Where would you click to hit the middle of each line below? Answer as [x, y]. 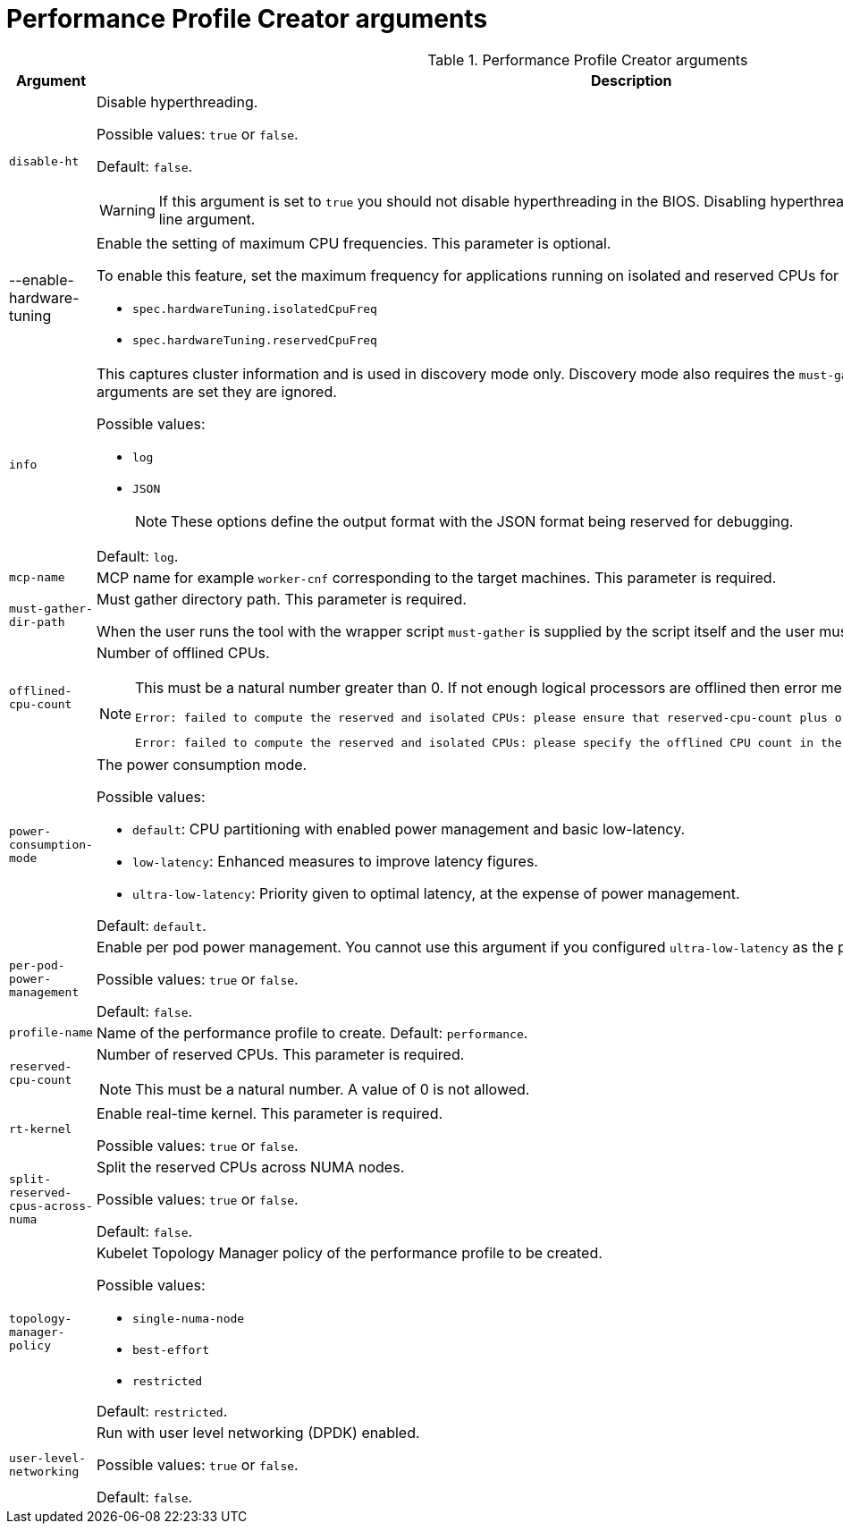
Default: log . [137, 556]
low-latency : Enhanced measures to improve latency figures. [335, 861]
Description [632, 80]
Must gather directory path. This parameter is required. [281, 599]
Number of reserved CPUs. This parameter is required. [280, 1054]
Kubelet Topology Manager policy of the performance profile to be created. [349, 1252]
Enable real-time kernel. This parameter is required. [270, 1113]
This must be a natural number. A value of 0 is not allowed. [332, 1089]
